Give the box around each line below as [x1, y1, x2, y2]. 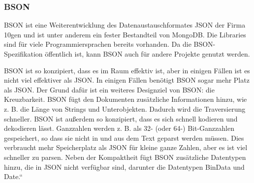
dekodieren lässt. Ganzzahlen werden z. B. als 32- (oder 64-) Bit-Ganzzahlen [4, 123, 234, 133]
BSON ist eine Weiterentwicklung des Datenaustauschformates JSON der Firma [4, 20, 246, 30]
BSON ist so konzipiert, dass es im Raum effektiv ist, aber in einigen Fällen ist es [4, 65, 250, 75]
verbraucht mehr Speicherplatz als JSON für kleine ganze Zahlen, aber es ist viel [4, 142, 248, 152]
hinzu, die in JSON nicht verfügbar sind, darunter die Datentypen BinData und [4, 161, 245, 172]
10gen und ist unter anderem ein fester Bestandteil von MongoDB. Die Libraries [4, 29, 246, 39]
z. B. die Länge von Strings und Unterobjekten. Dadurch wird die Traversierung [4, 103, 246, 114]
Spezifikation [4, 49, 43, 59]
